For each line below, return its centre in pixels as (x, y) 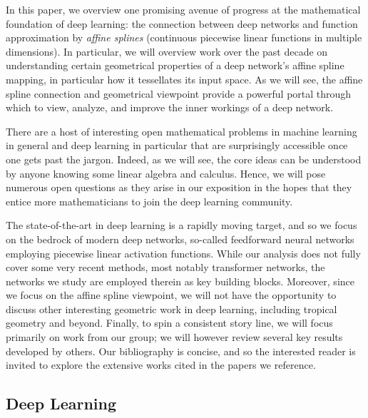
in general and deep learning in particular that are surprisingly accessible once (177, 145)
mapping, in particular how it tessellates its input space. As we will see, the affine (184, 79)
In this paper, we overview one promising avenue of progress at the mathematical (183, 9)
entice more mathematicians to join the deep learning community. (149, 201)
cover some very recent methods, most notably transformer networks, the (165, 267)
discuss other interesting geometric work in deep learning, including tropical (172, 309)
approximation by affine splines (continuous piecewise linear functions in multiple (184, 37)
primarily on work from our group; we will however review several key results (174, 337)
